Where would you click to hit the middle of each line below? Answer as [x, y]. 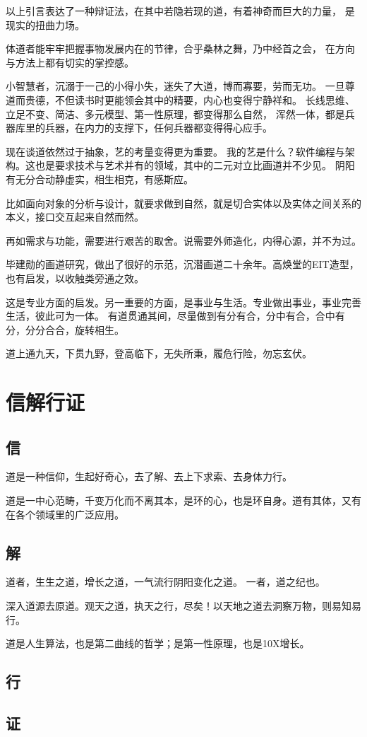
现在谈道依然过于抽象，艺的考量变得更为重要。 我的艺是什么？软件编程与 [175, 151]
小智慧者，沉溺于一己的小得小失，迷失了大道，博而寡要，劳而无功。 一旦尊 [180, 86]
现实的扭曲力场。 [45, 24]
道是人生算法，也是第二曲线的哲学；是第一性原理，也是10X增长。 [158, 643]
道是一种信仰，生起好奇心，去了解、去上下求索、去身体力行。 [149, 476]
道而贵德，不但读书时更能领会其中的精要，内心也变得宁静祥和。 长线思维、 [180, 99]
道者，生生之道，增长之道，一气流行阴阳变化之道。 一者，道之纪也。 [166, 582]
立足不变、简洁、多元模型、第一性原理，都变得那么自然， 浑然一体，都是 [175, 114]
